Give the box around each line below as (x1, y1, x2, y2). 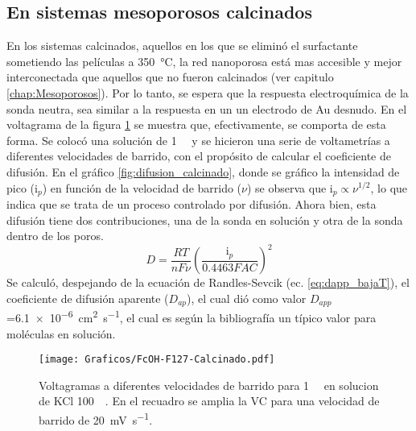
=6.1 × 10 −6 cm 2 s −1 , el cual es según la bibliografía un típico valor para (6, 307, 377, 325)
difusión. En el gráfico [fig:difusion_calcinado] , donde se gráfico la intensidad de (6, 163, 400, 180)
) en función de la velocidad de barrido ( (42, 179, 242, 196)
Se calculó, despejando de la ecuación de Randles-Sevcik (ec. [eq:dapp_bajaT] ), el (6, 274, 410, 291)
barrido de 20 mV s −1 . (39, 409, 153, 428)
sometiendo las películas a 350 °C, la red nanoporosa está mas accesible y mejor (6, 52, 402, 69)
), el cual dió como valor (187, 289, 307, 306)
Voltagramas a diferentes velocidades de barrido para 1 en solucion (39, 376, 379, 393)
